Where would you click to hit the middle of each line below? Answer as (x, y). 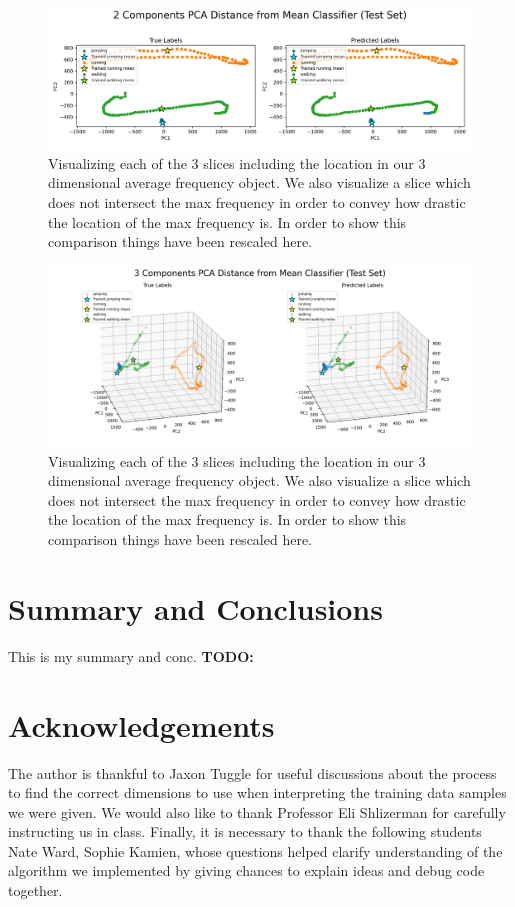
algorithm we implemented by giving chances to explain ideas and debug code (246, 870)
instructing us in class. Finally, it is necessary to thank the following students (245, 831)
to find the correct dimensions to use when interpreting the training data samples (257, 792)
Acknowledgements (141, 724)
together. (35, 890)
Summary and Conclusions (195, 607)
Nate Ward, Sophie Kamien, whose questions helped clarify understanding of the (255, 850)
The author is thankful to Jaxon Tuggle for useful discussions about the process (252, 772)
